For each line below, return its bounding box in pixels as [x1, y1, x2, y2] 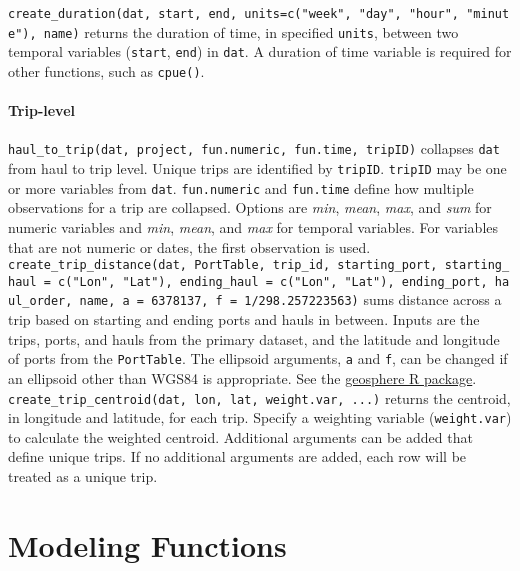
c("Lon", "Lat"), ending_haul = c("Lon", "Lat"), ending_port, [58, 274, 488, 289]
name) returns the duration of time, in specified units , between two [43, 21, 459, 42]
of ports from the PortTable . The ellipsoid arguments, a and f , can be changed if [8, 348, 508, 369]
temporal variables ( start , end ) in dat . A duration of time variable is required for [8, 41, 512, 62]
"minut [466, 7, 510, 21]
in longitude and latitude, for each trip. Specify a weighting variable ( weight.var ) [8, 407, 512, 428]
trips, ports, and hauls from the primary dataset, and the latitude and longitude [8, 328, 500, 349]
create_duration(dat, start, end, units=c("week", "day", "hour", [8, 7, 460, 21]
